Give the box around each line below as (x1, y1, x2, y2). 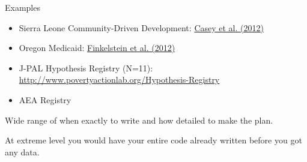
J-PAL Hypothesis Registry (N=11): (19, 61, 153, 74)
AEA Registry (19, 93, 71, 106)
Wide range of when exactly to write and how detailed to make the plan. (5, 113, 273, 126)
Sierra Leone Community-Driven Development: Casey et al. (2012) (19, 21, 264, 34)
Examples (5, 1, 40, 13)
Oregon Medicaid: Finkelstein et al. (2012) (19, 41, 175, 54)
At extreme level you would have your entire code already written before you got (5, 134, 302, 146)
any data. (5, 145, 40, 158)
